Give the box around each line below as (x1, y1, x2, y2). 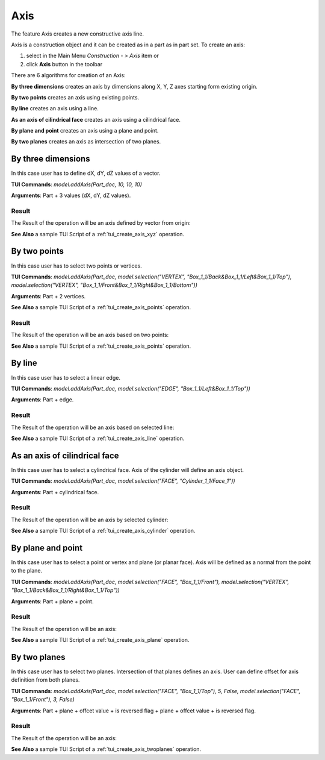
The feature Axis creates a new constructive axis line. (11, 30, 144, 37)
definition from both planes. (11, 676, 80, 683)
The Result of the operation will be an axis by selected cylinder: (11, 516, 169, 523)
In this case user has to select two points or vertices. (11, 262, 143, 269)
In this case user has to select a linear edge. (11, 374, 120, 381)
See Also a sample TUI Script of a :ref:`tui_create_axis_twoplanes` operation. (11, 746, 202, 753)
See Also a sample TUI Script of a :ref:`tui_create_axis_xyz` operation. (11, 230, 185, 237)
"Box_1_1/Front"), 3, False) (11, 696, 75, 703)
